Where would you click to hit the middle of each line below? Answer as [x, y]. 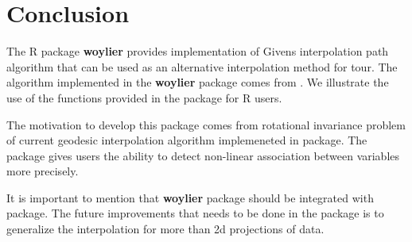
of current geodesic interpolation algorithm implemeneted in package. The [187, 140]
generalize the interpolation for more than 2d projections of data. [165, 229]
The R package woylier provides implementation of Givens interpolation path [198, 51]
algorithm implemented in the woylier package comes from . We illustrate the [198, 82]
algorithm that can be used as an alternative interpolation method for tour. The [202, 66]
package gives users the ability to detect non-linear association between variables [203, 155]
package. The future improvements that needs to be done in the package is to [195, 213]
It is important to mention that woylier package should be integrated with [190, 197]
